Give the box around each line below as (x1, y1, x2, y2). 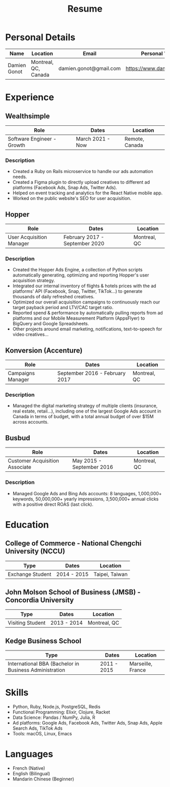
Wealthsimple (5, 112, 50, 120)
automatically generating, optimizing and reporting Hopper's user (12, 272, 149, 278)
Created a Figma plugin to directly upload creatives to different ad (12, 179, 150, 185)
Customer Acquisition (8, 457, 59, 464)
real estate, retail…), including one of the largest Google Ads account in (12, 408, 161, 414)
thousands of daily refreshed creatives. (12, 294, 95, 300)
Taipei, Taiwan (93, 570, 128, 577)
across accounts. (12, 419, 49, 425)
